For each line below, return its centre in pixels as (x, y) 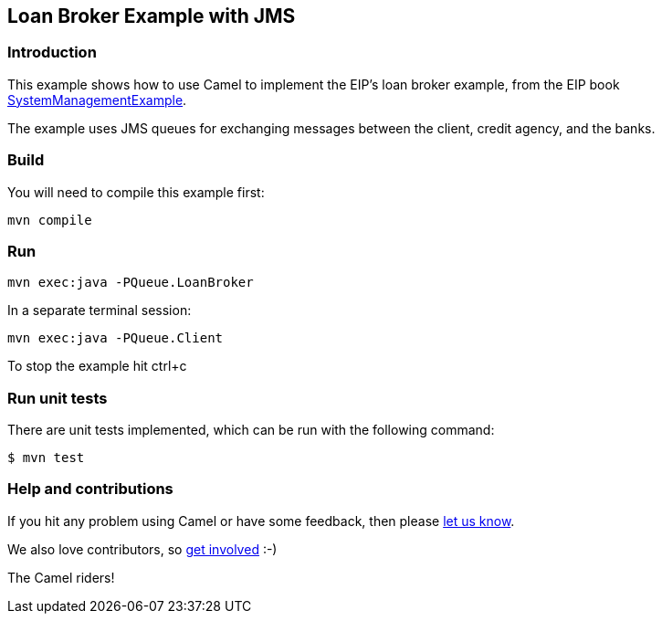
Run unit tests (58, 398)
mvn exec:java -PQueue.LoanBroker (131, 283)
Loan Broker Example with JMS (152, 16)
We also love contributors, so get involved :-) (142, 549)
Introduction (52, 53)
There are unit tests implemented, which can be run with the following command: (251, 430)
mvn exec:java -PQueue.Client (116, 338)
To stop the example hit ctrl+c (97, 366)
